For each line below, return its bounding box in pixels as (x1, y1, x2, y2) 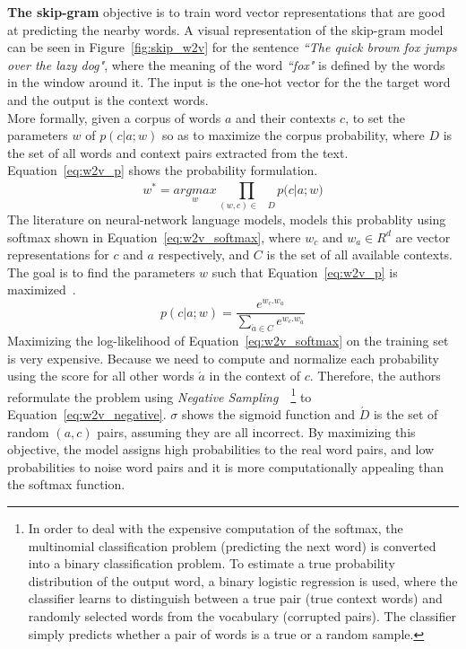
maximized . (7, 280, 76, 299)
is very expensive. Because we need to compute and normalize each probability (7, 348, 439, 367)
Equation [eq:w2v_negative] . (7, 405, 167, 423)
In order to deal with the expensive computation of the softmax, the (28, 518, 403, 537)
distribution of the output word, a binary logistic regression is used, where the (28, 571, 458, 590)
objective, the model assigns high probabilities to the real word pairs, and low (7, 440, 435, 459)
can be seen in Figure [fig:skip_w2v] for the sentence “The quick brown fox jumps (7, 38, 457, 57)
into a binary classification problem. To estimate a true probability (28, 554, 395, 573)
